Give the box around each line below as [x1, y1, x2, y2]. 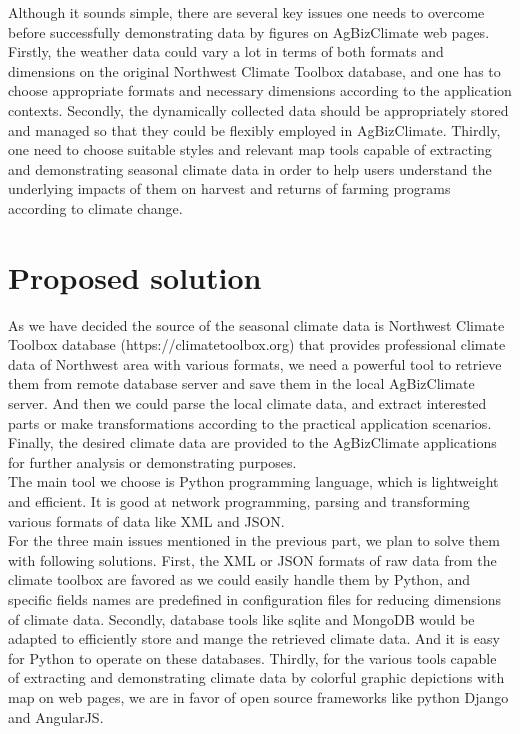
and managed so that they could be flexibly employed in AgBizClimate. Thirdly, [8, 119, 501, 140]
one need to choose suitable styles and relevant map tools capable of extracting [8, 139, 492, 160]
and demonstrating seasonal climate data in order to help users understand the [8, 158, 492, 179]
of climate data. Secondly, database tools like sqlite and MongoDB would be [8, 608, 475, 629]
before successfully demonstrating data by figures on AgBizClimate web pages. [8, 21, 490, 42]
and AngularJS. [8, 706, 104, 727]
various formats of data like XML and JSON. [8, 510, 285, 531]
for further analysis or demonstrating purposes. [8, 451, 297, 472]
